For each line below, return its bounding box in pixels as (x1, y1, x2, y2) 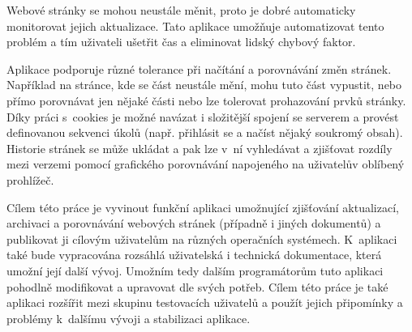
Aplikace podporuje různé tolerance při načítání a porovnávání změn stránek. (6, 60, 392, 77)
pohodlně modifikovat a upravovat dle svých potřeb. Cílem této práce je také (6, 278, 388, 295)
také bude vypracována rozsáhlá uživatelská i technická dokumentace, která (6, 246, 382, 263)
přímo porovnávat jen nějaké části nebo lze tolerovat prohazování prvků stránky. (6, 92, 406, 109)
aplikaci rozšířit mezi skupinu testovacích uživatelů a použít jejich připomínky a (6, 294, 403, 311)
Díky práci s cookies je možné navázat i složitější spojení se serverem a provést (6, 108, 399, 125)
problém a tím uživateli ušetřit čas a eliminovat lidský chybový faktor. (6, 33, 356, 50)
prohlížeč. (6, 171, 54, 188)
